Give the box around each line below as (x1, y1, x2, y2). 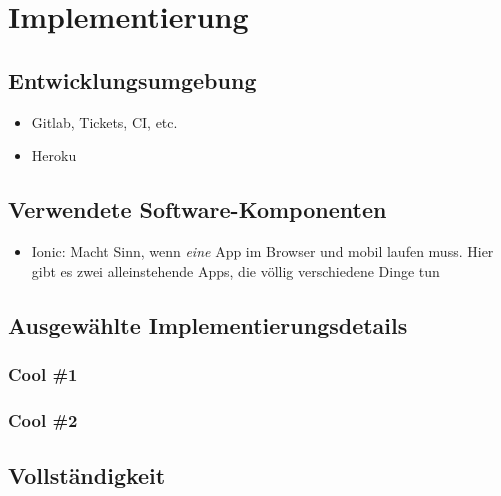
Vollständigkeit (8, 460, 166, 491)
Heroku (31, 145, 77, 166)
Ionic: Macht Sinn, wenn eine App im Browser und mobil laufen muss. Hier (31, 240, 494, 261)
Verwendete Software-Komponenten (8, 194, 387, 225)
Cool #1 (8, 361, 78, 386)
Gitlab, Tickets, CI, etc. (31, 111, 178, 132)
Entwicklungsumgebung (8, 64, 257, 95)
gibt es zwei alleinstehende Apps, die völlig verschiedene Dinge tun (31, 260, 440, 281)
